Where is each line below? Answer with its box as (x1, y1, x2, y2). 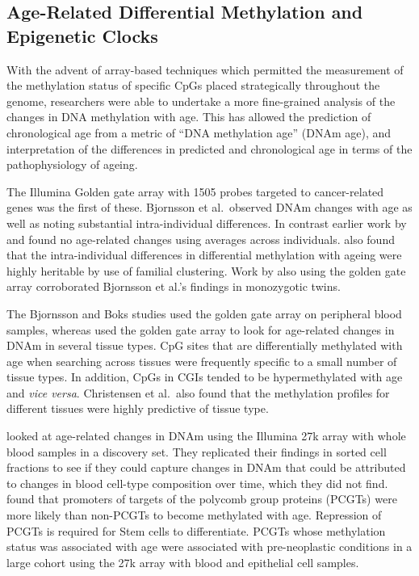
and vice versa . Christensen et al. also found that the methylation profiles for (6, 384, 390, 401)
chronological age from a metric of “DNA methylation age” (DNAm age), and (6, 124, 392, 141)
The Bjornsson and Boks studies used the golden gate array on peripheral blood (6, 305, 402, 322)
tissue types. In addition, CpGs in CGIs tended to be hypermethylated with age (6, 368, 403, 385)
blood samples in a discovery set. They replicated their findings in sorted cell (6, 443, 387, 460)
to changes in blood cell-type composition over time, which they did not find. (6, 474, 388, 491)
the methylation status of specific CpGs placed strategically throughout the (6, 77, 380, 94)
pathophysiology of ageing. (6, 156, 138, 173)
